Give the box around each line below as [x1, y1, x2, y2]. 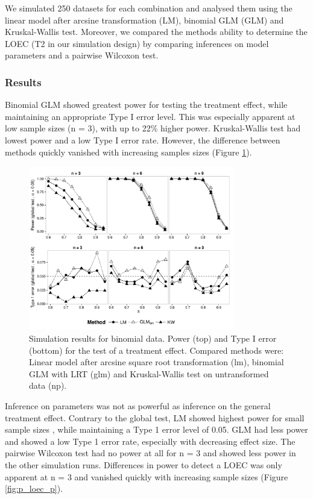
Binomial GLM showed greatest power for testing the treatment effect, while [5, 98, 288, 111]
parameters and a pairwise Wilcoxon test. [5, 49, 159, 61]
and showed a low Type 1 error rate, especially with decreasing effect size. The [5, 435, 296, 447]
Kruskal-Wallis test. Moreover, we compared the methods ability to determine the [5, 25, 308, 38]
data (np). [29, 379, 67, 392]
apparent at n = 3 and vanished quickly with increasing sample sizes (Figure [5, 470, 288, 483]
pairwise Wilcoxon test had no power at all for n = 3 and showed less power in [5, 447, 296, 459]
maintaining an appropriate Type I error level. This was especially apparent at [5, 110, 296, 122]
